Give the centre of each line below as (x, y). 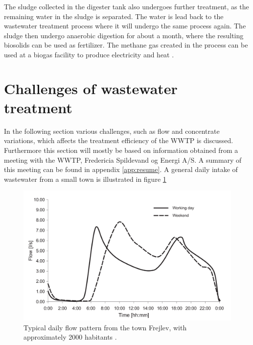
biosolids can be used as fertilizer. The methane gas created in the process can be (126, 45)
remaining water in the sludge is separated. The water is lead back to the (114, 16)
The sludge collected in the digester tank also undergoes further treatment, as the (126, 6)
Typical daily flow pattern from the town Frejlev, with (105, 327)
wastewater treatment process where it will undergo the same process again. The (125, 26)
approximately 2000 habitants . (70, 337)
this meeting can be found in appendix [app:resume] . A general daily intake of (121, 169)
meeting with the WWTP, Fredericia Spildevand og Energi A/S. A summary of (123, 160)
